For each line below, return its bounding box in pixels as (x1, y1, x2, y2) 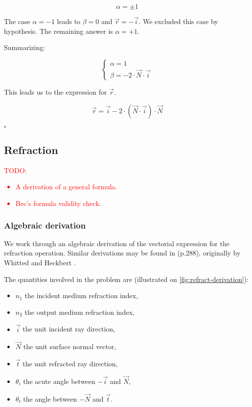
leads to (57, 16, 81, 26)
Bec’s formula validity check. (15, 198, 101, 208)
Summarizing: (4, 42, 46, 52)
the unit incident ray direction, (23, 324, 115, 334)
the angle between (23, 393, 77, 404)
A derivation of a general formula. (15, 181, 117, 192)
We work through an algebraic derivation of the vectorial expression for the (4, 238, 229, 248)
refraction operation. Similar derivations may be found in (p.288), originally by (4, 248, 241, 258)
